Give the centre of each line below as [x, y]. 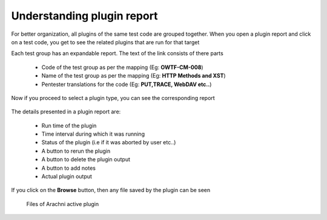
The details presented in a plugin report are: [66, 112]
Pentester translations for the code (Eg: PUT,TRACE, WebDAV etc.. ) [127, 84]
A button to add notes [69, 168]
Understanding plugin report [84, 16]
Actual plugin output [67, 176]
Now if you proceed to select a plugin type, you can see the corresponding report [113, 98]
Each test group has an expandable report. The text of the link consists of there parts [117, 53]
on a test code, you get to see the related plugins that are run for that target [105, 42]
